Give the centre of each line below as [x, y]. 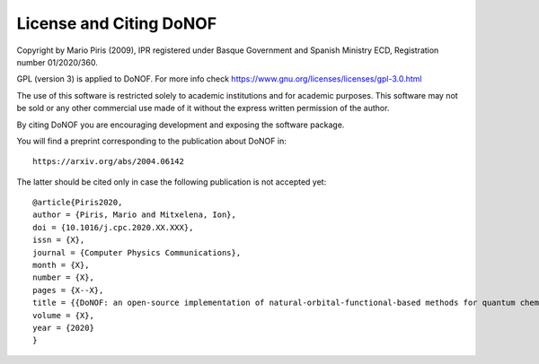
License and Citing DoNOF [117, 23]
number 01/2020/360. [57, 62]
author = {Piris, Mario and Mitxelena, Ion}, [135, 215]
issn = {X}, [59, 240]
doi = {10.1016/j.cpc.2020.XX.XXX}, [113, 227]
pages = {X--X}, [68, 290]
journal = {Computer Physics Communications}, [137, 252]
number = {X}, [63, 277]
